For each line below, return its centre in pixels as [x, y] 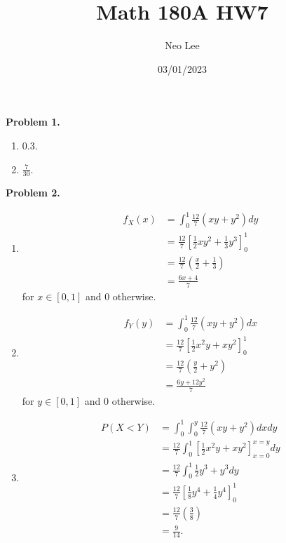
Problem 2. [33, 193]
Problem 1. [33, 122]
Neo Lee [182, 45]
